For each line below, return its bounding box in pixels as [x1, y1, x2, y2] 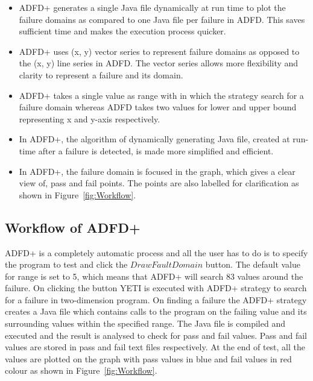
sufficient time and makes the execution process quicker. [19, 25, 226, 37]
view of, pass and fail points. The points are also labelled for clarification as [19, 177, 299, 189]
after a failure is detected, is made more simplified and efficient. [38, 144, 274, 157]
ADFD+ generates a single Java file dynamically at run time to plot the [19, 1, 286, 13]
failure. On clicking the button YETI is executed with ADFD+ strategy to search [5, 282, 307, 294]
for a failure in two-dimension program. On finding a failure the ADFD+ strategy [5, 293, 307, 306]
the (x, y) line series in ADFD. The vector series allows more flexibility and [19, 57, 299, 69]
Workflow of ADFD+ [5, 218, 141, 236]
